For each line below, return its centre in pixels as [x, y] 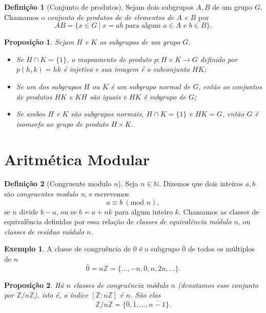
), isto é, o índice [61, 295]
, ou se [66, 211]
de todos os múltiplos [221, 249]
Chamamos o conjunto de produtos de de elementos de [89, 17]
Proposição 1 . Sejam [39, 42]
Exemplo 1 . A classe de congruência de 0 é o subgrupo [92, 249]
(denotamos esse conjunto [218, 285]
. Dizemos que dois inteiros [201, 183]
